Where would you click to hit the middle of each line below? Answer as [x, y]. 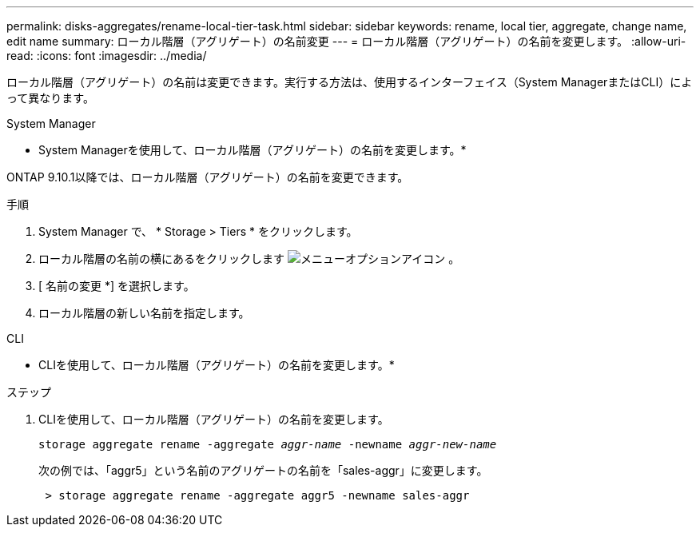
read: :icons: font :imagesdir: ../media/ [107, 56]
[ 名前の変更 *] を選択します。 [117, 286]
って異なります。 [50, 98]
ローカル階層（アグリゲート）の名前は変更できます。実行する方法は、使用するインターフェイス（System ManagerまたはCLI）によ [350, 82]
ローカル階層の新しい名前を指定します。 [144, 313]
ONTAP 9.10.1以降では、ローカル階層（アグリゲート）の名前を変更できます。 [208, 177]
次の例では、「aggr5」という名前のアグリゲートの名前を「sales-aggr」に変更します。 [263, 470]
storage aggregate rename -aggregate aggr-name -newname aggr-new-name [268, 444]
